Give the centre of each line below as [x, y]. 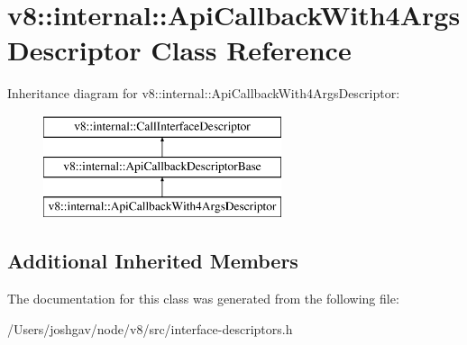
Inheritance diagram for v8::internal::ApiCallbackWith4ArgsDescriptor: [204, 93]
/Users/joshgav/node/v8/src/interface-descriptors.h [150, 328]
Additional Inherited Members [153, 261]
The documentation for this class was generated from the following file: [203, 299]
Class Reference [251, 50]
